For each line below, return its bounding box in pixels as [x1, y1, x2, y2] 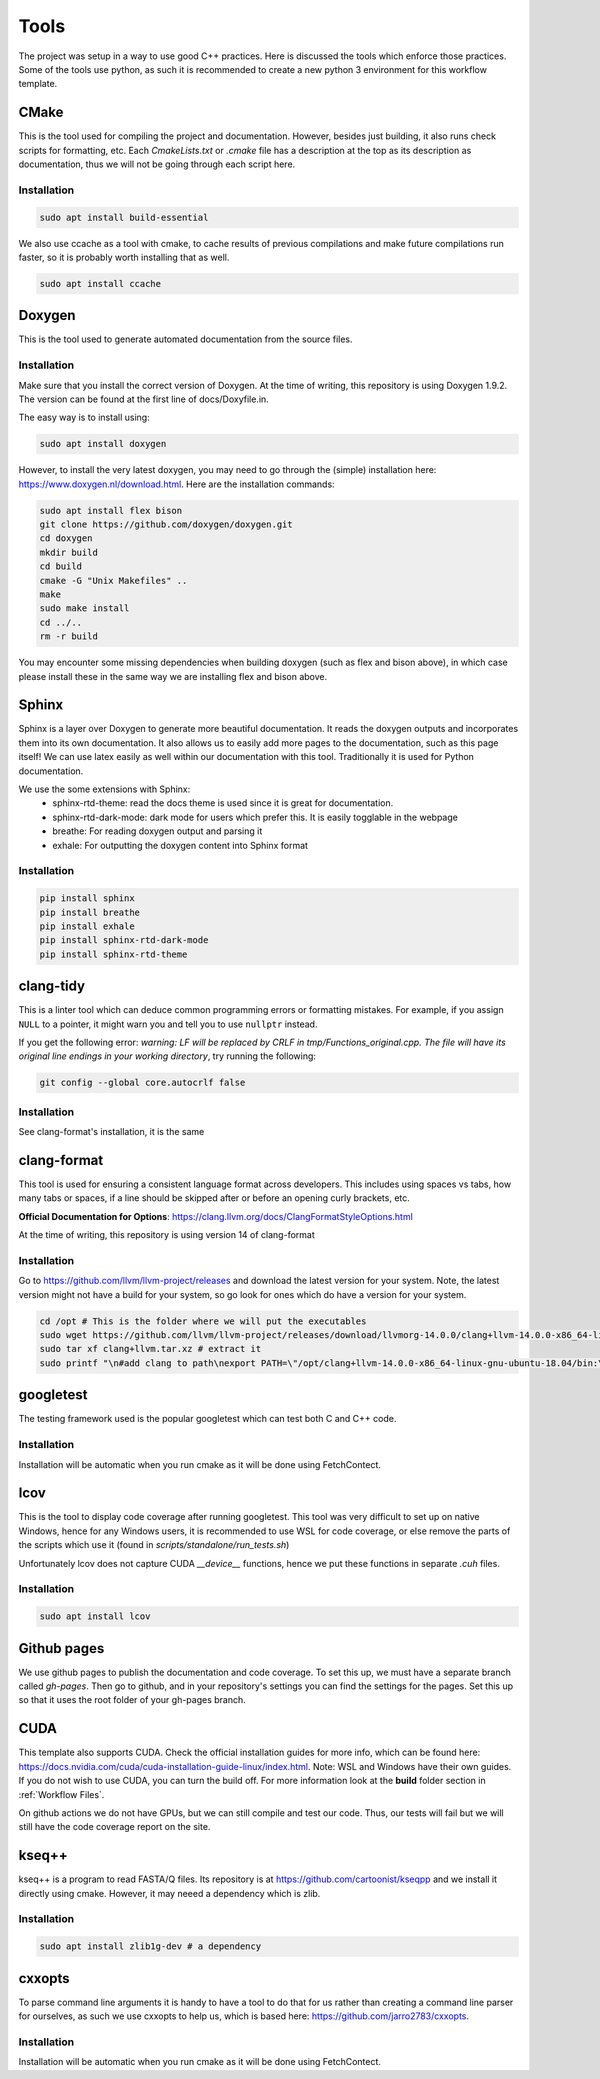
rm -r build [39, 631, 99, 642]
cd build [39, 561, 83, 572]
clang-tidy [18, 978, 85, 995]
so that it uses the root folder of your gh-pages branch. [18, 1694, 247, 1706]
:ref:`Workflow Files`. [18, 1788, 105, 1800]
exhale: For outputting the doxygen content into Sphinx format [52, 839, 309, 851]
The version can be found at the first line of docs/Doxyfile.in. [18, 393, 269, 405]
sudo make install [39, 603, 130, 614]
